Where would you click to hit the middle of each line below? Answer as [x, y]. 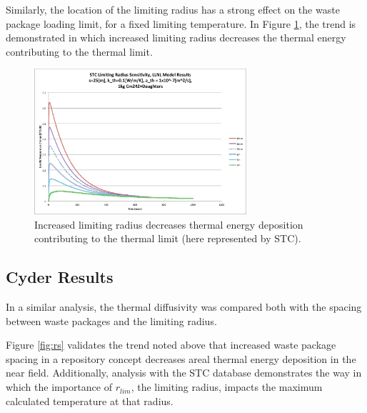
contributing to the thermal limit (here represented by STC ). [168, 238]
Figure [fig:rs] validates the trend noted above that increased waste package [171, 345]
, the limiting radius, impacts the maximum [227, 387]
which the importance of [59, 387]
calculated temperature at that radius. [90, 400]
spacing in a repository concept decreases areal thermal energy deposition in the [181, 358]
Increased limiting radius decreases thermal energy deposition [169, 224]
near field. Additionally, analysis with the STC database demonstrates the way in [184, 373]
